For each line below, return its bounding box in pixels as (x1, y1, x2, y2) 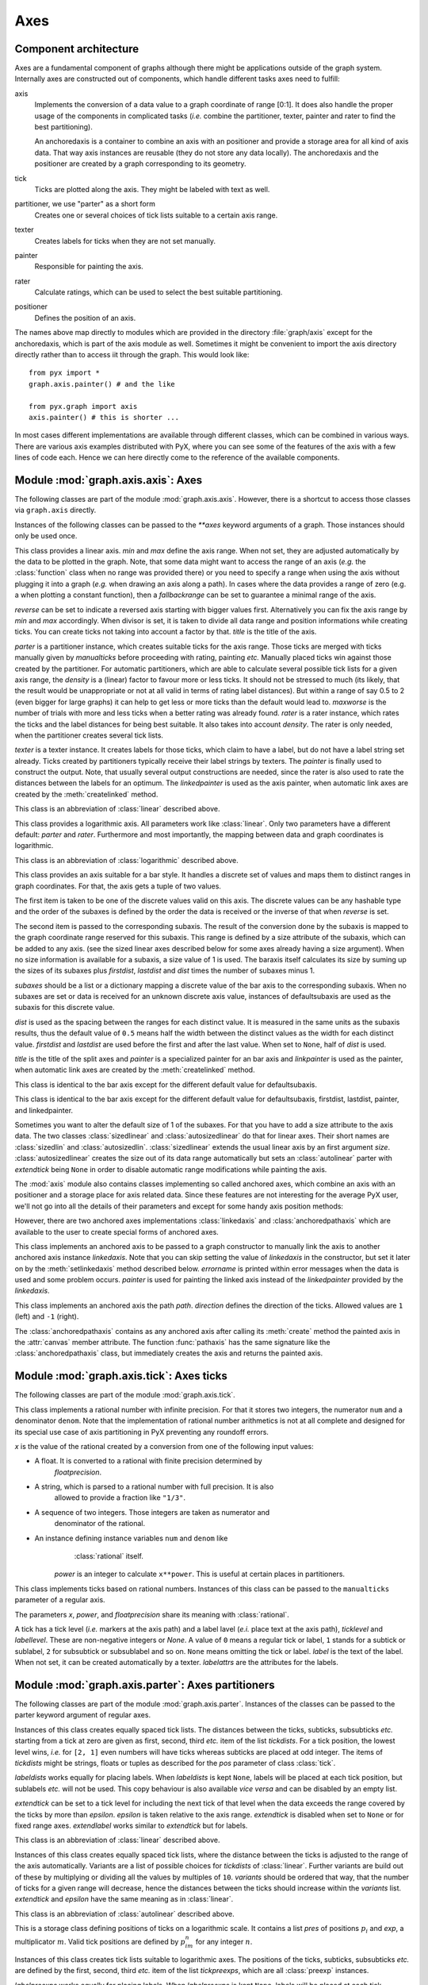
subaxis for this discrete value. (14, 1003, 115, 1012)
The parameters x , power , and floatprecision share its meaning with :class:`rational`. (14, 1609, 289, 1619)
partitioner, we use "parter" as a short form (14, 199, 156, 209)
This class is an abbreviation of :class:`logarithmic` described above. (14, 855, 239, 865)
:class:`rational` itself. (74, 1551, 144, 1561)
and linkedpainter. (14, 1105, 74, 1115)
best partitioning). (34, 122, 93, 132)
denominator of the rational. (54, 1519, 146, 1528)
